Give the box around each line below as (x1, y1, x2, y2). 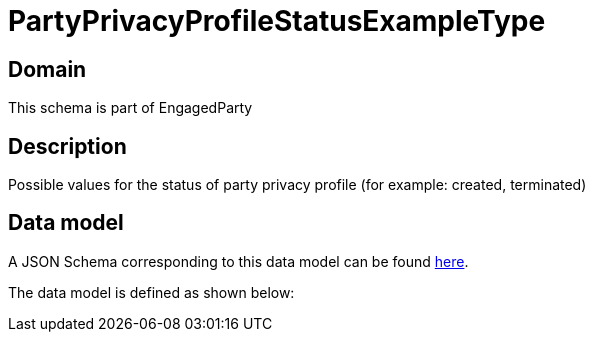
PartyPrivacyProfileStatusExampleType (8, 4, 546, 38)
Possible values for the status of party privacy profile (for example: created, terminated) (8, 176, 587, 194)
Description (8, 133, 127, 159)
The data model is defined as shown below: (8, 283, 295, 301)
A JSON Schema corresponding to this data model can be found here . (8, 252, 469, 270)
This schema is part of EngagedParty (8, 99, 253, 117)
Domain (8, 56, 87, 82)
